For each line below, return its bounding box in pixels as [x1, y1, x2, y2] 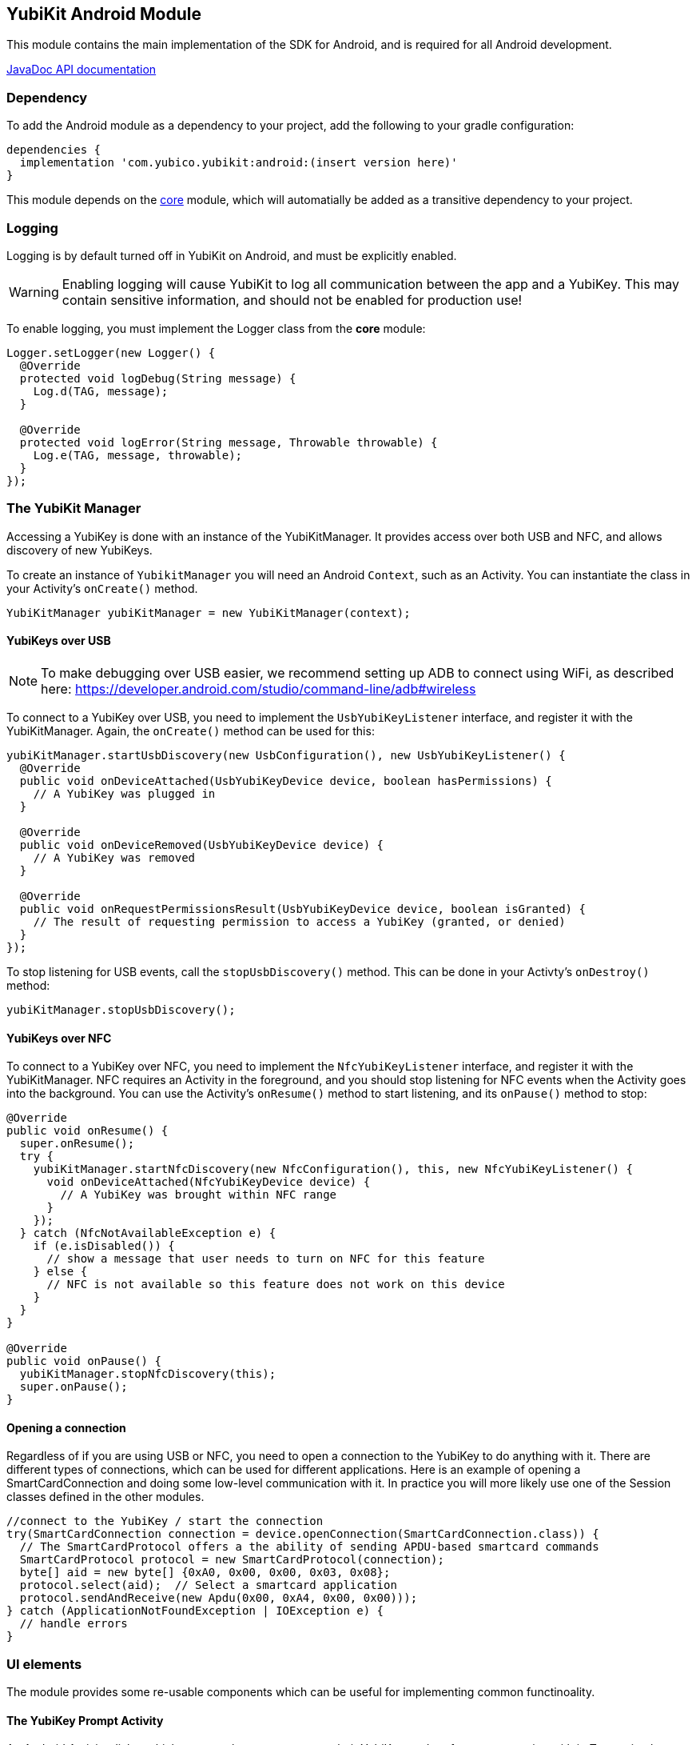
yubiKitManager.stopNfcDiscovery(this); [19, 1367, 276, 1381]
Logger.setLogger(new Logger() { [6, 346, 216, 359]
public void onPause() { [6, 1355, 161, 1368]
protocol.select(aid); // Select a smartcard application [19, 1579, 397, 1592]
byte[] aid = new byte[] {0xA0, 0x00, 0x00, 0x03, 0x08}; [19, 1566, 391, 1579]
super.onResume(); [19, 1137, 135, 1151]
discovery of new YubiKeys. [6, 542, 153, 557]
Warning [9, 283, 59, 300]
